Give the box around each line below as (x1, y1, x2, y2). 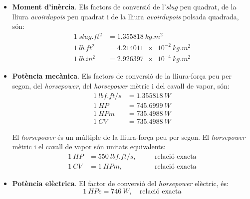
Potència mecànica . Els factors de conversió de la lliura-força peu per (12, 71, 232, 81)
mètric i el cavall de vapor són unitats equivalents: (12, 141, 166, 152)
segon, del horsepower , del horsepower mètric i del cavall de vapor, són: (12, 80, 230, 91)
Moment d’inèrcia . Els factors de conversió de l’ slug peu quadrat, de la (12, 1, 237, 11)
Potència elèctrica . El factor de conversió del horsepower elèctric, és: (12, 178, 229, 188)
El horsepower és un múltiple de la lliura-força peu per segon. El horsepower (12, 131, 246, 142)
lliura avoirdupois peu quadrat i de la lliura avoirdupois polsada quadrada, (12, 11, 239, 21)
